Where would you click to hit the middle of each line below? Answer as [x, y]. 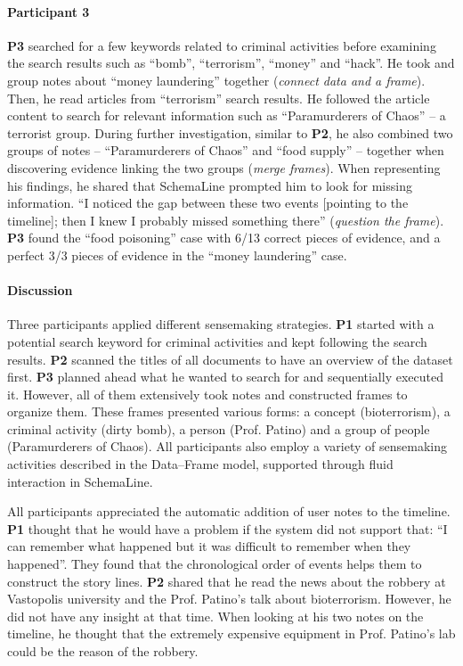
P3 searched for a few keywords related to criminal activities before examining [222, 45]
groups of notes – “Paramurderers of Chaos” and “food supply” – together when [226, 150]
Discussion [40, 290]
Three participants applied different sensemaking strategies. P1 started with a [221, 324]
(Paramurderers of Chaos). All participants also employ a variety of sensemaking [227, 446]
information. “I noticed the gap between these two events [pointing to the [208, 203]
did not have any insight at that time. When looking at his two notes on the [215, 616]
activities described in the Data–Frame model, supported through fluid [200, 464]
